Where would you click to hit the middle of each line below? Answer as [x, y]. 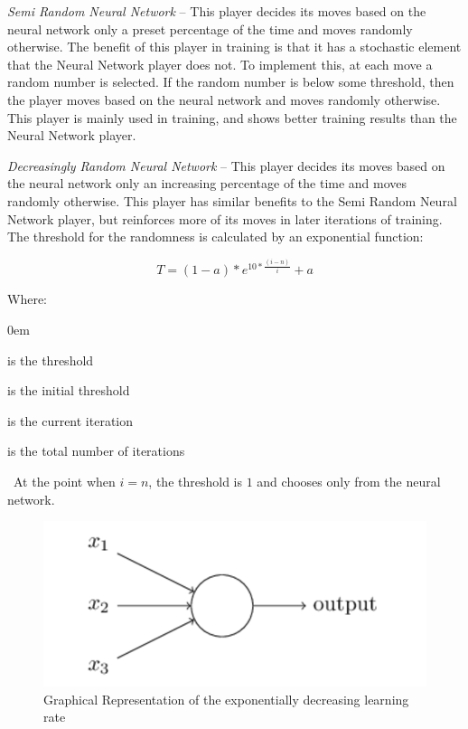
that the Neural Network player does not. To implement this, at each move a [220, 64]
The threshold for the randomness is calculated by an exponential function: [215, 237]
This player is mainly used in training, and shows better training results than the [232, 117]
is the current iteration [70, 420]
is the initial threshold [69, 390]
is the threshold [51, 360]
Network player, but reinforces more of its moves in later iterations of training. [225, 218]
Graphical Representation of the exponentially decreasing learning [226, 699]
